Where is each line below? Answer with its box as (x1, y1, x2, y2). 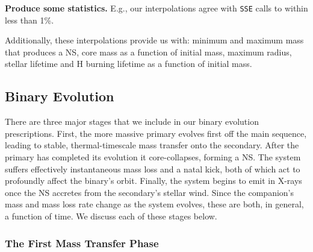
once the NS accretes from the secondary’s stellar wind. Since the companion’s (5, 186, 294, 198)
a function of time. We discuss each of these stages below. (5, 209, 217, 222)
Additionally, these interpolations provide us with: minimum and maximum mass (5, 34, 304, 46)
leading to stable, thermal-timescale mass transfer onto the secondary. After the (5, 139, 299, 151)
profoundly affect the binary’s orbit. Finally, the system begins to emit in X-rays (5, 174, 302, 187)
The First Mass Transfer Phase (5, 235, 159, 250)
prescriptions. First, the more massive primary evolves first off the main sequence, (5, 127, 307, 139)
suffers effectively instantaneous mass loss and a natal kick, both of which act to (5, 162, 300, 175)
